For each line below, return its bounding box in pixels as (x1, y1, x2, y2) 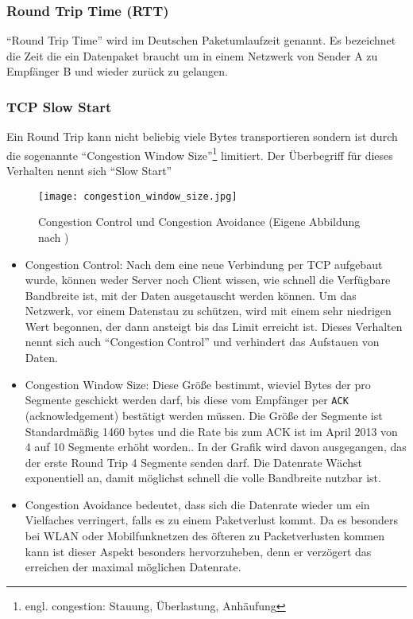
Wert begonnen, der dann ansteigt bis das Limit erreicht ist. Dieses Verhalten (25, 317, 403, 334)
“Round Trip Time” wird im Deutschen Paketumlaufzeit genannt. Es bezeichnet (6, 32, 396, 49)
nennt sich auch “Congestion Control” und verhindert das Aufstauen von (25, 333, 380, 350)
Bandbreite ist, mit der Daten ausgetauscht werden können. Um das (25, 286, 357, 303)
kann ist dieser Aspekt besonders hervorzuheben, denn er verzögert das (25, 543, 372, 559)
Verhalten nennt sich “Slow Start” (6, 162, 172, 179)
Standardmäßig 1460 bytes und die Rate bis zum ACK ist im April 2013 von (25, 422, 398, 439)
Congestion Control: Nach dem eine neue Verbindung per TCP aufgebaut (25, 255, 383, 272)
